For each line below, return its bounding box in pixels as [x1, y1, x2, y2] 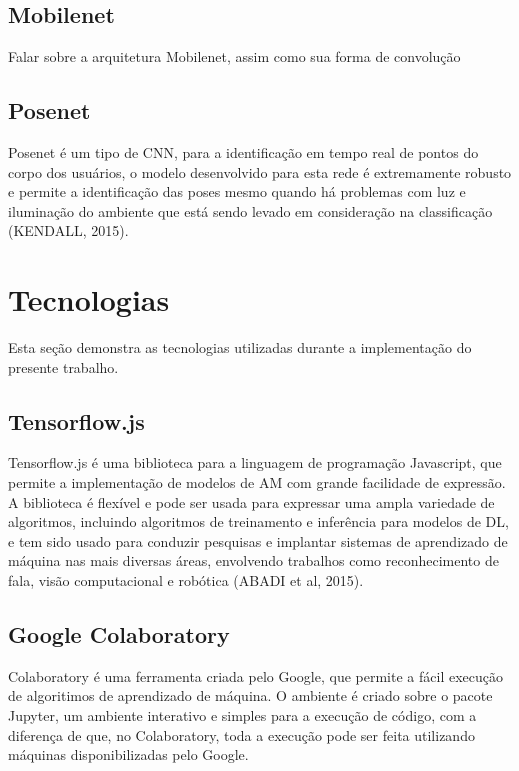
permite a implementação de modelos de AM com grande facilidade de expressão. [8, 472, 506, 493]
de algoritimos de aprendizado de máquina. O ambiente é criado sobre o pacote [8, 685, 493, 706]
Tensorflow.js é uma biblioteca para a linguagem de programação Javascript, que [8, 452, 502, 473]
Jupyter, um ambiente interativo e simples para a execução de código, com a [8, 705, 477, 726]
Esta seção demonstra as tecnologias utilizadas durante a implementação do [8, 337, 472, 358]
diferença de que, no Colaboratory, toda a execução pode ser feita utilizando [8, 724, 475, 745]
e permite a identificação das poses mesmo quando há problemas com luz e [8, 181, 466, 202]
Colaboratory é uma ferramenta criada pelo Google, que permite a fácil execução [8, 665, 503, 686]
